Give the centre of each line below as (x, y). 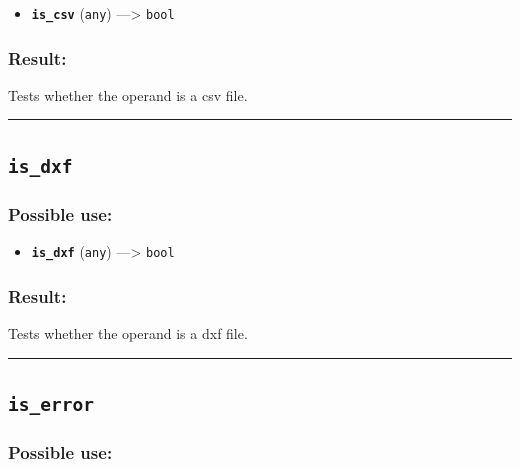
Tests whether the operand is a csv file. (128, 94)
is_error (51, 404)
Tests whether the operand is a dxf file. (128, 332)
